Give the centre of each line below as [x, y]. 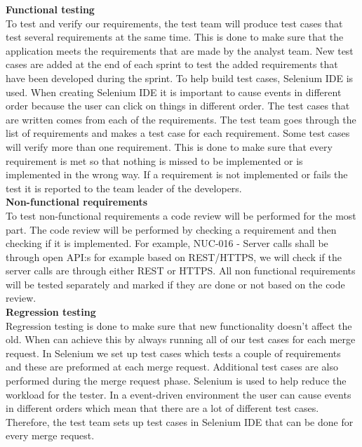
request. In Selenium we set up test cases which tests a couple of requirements [173, 353]
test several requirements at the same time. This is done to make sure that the [175, 37]
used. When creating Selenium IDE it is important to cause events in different [174, 92]
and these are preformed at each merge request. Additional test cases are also [172, 367]
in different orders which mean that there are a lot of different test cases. [162, 408]
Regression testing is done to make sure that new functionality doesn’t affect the [179, 325]
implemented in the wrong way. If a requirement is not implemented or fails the [177, 174]
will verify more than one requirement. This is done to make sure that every [169, 146]
